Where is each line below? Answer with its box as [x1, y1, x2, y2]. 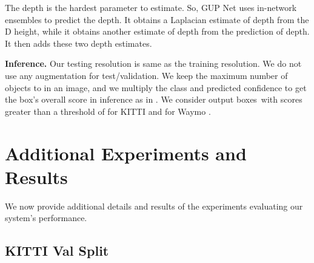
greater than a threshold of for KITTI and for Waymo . [5, 104, 211, 117]
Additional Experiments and [5, 140, 247, 165]
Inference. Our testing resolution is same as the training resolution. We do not [5, 57, 302, 70]
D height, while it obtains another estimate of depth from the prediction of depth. [5, 25, 310, 38]
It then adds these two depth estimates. [5, 36, 152, 49]
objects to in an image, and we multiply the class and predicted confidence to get [5, 81, 307, 94]
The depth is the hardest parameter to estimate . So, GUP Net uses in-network [5, 1, 297, 13]
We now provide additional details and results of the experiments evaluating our [5, 199, 303, 212]
